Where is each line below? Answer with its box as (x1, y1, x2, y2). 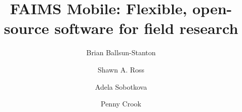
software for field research (54, 18, 238, 39)
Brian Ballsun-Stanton (86, 47, 156, 58)
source (4, 18, 49, 39)
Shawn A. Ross (97, 64, 145, 74)
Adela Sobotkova (95, 81, 147, 92)
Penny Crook (101, 98, 141, 109)
